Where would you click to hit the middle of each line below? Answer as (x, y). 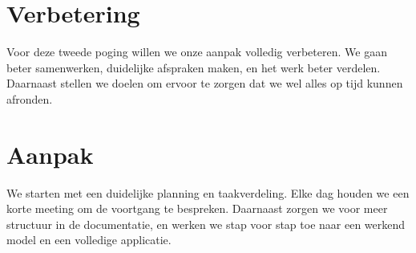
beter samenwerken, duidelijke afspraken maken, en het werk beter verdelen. (194, 67)
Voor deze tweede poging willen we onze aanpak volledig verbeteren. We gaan (197, 52)
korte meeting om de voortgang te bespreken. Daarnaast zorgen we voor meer (197, 208)
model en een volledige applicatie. (89, 240)
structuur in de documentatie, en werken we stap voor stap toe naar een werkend (206, 224)
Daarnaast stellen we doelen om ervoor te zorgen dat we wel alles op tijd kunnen (205, 83)
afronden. (30, 98)
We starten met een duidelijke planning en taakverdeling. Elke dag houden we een (208, 192)
